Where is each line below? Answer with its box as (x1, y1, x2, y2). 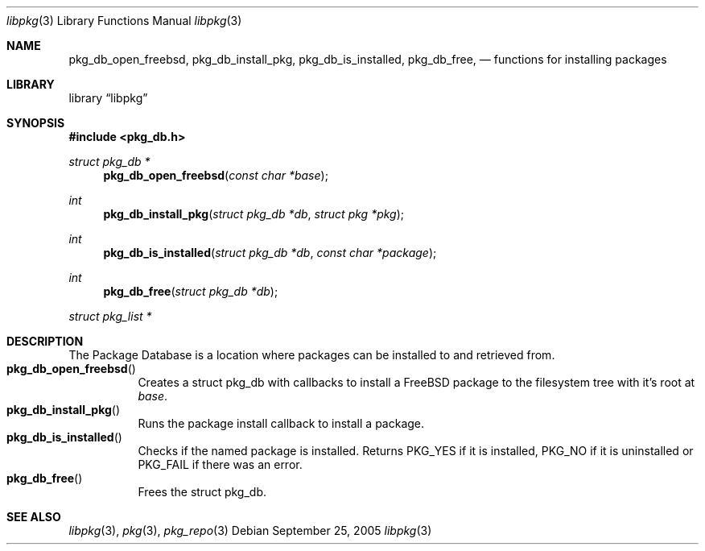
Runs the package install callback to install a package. (138, 416, 425, 430)
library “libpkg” (68, 91, 148, 105)
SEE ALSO (6, 510, 61, 524)
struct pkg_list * (68, 309, 152, 323)
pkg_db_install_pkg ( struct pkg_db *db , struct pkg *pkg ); (103, 207, 405, 221)
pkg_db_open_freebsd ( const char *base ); (103, 168, 328, 182)
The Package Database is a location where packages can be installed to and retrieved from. (68, 348, 555, 362)
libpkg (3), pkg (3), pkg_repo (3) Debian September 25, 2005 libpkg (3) (68, 524, 432, 537)
